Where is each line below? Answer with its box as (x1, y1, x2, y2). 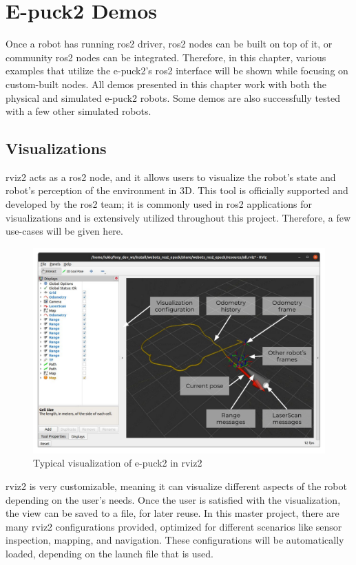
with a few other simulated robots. (6, 104, 151, 118)
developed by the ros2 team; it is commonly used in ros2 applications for (6, 197, 313, 211)
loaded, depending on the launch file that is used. (6, 546, 213, 560)
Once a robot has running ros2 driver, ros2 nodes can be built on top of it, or (6, 36, 333, 51)
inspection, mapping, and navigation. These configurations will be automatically (6, 533, 344, 547)
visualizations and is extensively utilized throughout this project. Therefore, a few (6, 210, 351, 224)
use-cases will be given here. (6, 224, 123, 238)
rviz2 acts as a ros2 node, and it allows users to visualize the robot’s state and (6, 169, 336, 184)
